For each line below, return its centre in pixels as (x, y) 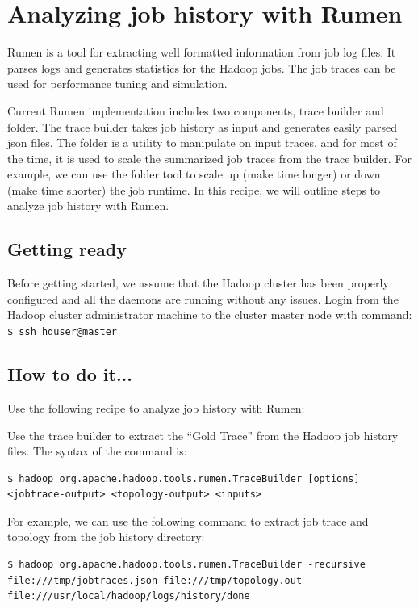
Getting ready (67, 249)
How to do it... (70, 374)
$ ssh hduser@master (63, 332)
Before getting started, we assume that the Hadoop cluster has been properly (198, 283)
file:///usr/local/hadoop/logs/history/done (129, 596)
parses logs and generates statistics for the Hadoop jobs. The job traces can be (202, 67)
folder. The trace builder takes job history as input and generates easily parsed (202, 126)
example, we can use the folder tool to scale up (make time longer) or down (194, 174)
